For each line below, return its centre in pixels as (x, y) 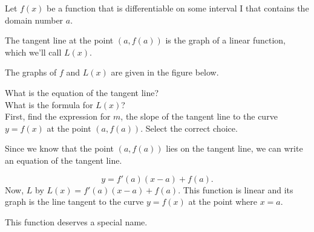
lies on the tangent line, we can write (234, 148)
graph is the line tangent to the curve (74, 201)
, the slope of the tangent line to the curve (199, 116)
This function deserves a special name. (76, 221)
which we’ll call (33, 52)
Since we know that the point (60, 148)
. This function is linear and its (236, 189)
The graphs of (31, 72)
